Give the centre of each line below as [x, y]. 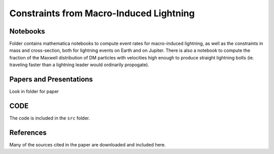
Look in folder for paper [34, 91]
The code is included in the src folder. [50, 118]
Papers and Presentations [51, 80]
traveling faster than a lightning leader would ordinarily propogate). [79, 65]
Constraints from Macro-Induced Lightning [102, 13]
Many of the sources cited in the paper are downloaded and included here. [88, 144]
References [28, 132]
